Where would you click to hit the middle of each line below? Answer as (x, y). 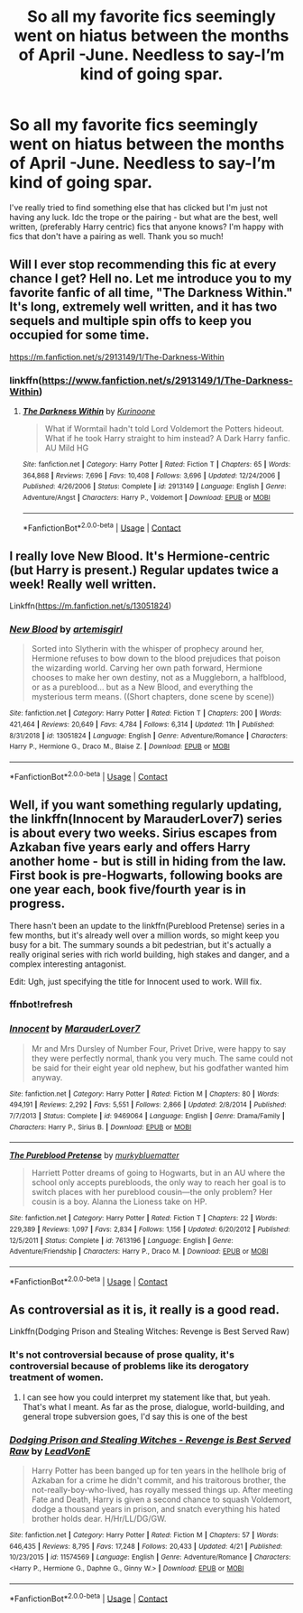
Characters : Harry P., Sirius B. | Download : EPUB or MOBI (101, 1127)
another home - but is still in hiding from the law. (148, 862)
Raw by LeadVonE (50, 1451)
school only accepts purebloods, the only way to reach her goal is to (159, 1182)
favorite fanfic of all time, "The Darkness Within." (151, 293)
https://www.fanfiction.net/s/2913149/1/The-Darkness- (167, 380)
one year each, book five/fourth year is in (128, 890)
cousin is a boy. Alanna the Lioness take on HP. (119, 1201)
